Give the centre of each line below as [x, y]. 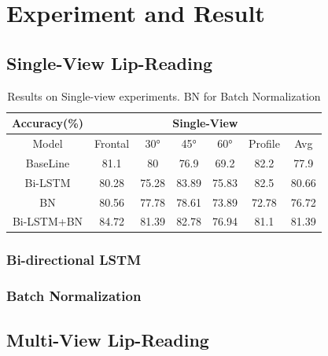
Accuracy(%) [48, 123]
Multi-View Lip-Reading [108, 339]
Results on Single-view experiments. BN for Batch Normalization [164, 95]
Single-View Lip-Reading [110, 62]
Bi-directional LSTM [74, 260]
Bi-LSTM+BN [48, 221]
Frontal [112, 143]
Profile [264, 143]
